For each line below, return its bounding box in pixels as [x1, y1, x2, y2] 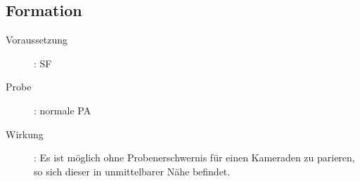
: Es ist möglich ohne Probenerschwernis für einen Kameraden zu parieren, [34, 150, 355, 165]
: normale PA [34, 102, 91, 117]
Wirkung [6, 126, 44, 141]
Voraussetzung [6, 32, 68, 47]
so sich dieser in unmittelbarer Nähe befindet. [34, 163, 231, 178]
